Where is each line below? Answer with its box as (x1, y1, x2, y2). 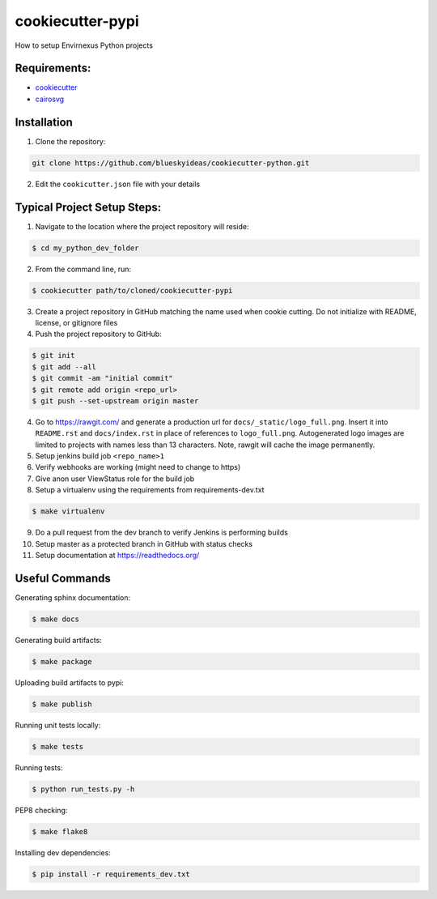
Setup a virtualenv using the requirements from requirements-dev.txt (35, 485, 265, 495)
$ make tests (32, 742, 84, 751)
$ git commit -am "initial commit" (32, 373, 173, 383)
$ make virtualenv (32, 507, 105, 516)
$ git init (32, 351, 75, 360)
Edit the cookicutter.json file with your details (35, 179, 201, 189)
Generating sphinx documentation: (15, 592, 131, 603)
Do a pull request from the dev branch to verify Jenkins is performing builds (35, 527, 289, 538)
